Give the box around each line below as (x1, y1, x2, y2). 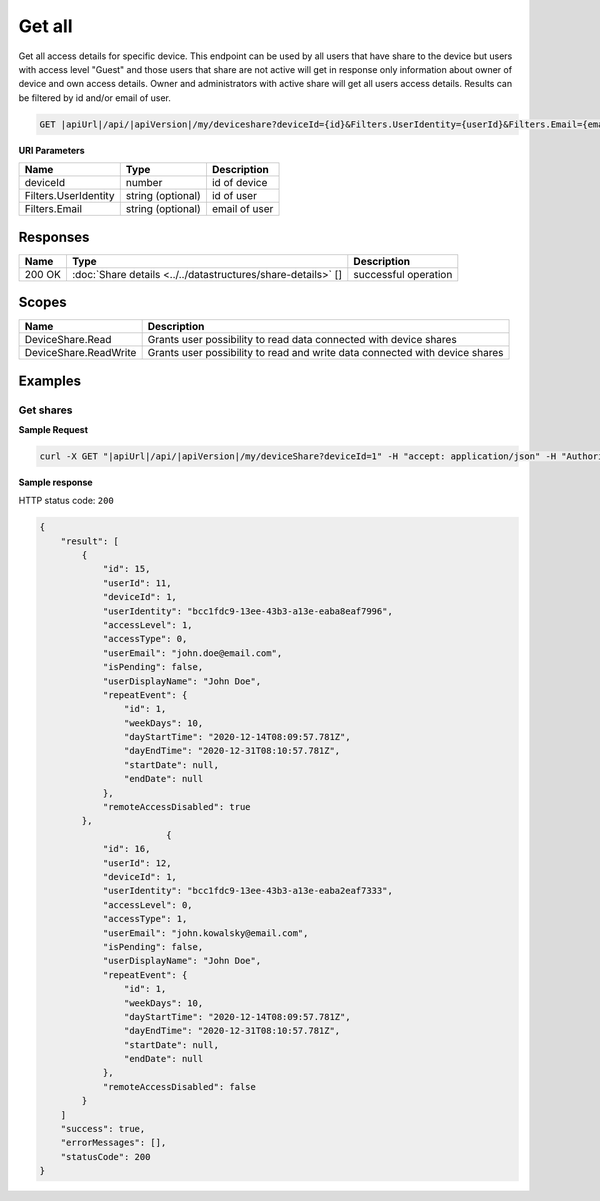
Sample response (18, 476, 94, 488)
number (125, 176, 163, 190)
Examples (18, 372, 82, 389)
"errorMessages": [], (60, 1137, 167, 1149)
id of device (211, 176, 268, 190)
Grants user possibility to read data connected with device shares (147, 333, 457, 347)
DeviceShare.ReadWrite (24, 346, 137, 360)
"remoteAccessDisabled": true (102, 801, 251, 813)
